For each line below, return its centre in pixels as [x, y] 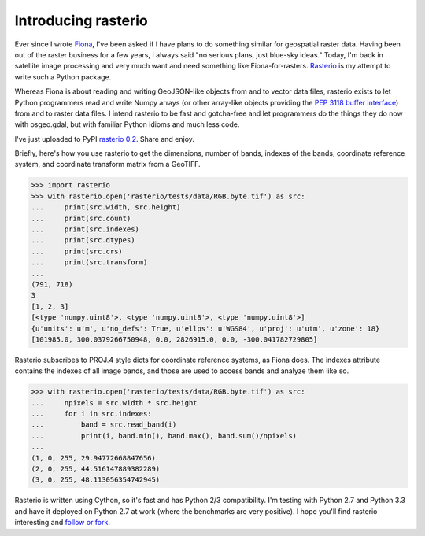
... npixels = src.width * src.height [114, 403]
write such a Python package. [63, 77]
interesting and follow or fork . [62, 523]
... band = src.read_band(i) [104, 425]
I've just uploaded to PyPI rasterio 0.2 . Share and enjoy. [104, 139]
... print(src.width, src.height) [106, 207]
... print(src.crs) [77, 251]
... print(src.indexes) [85, 229]
